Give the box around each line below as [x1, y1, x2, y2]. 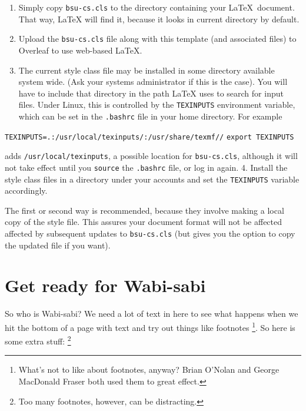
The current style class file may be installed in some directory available [18, 64, 275, 76]
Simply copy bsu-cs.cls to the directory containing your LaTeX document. [18, 1, 295, 13]
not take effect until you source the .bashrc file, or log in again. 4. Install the [5, 161, 288, 173]
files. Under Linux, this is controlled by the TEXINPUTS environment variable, [18, 98, 295, 111]
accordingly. [5, 184, 48, 197]
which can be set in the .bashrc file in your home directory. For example [18, 110, 282, 122]
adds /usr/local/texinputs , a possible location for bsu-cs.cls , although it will [5, 150, 298, 162]
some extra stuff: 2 [5, 333, 71, 347]
